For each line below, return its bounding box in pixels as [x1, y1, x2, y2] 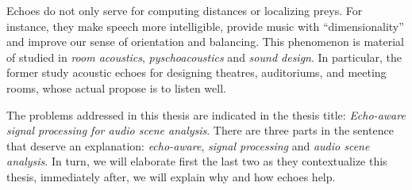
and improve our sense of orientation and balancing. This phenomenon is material [6, 33, 404, 50]
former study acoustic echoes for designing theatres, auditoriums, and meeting [6, 64, 387, 81]
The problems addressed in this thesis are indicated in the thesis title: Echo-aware [6, 106, 406, 123]
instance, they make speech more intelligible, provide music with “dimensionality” [6, 17, 404, 34]
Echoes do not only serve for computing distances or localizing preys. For [6, 2, 363, 18]
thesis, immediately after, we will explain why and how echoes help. [6, 168, 336, 184]
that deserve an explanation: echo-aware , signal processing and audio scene [6, 137, 370, 154]
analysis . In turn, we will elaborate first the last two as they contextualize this [6, 153, 387, 169]
